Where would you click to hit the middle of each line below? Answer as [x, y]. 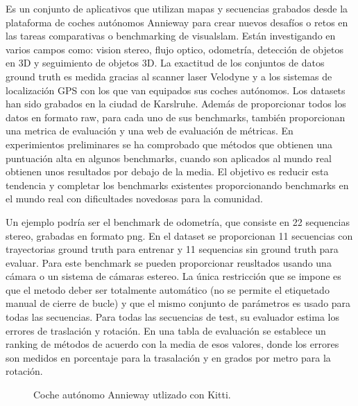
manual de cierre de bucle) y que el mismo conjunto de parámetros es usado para [178, 303]
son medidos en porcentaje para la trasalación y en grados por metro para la [168, 357]
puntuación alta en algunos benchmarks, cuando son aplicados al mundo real [169, 158]
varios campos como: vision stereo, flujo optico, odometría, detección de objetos [174, 49]
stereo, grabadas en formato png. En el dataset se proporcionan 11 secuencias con [179, 235]
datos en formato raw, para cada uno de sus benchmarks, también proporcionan [176, 117]
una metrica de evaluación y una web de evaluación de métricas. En [150, 131]
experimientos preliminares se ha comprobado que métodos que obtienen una [169, 144]
